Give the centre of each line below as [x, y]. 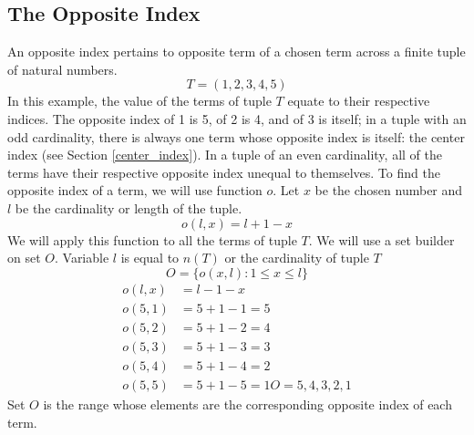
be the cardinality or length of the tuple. [129, 207]
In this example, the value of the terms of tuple [139, 101]
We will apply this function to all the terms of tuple [152, 239]
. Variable [82, 258]
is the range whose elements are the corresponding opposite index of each [247, 404]
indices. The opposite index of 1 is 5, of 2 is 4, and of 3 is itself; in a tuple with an [237, 118]
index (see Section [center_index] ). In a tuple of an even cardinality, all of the [225, 155]
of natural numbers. [62, 69]
